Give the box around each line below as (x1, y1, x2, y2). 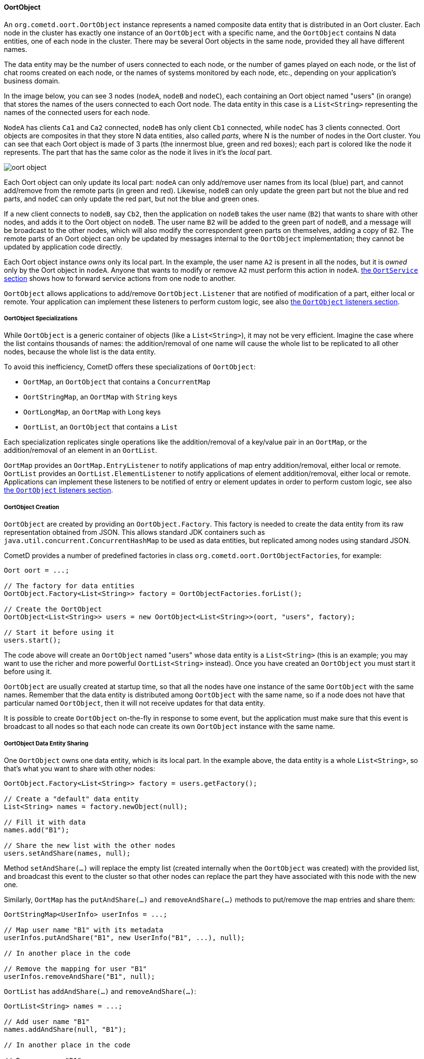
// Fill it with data (4, 818, 86, 826)
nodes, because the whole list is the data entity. (4, 347, 156, 356)
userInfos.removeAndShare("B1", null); (4, 972, 155, 980)
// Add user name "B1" (4, 1017, 90, 1026)
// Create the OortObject (4, 605, 102, 613)
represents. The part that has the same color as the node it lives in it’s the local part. (4, 148, 272, 156)
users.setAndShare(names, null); (4, 849, 131, 857)
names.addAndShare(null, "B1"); (4, 1025, 126, 1033)
